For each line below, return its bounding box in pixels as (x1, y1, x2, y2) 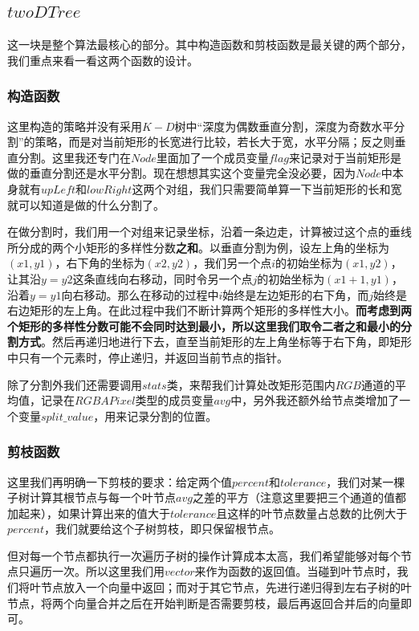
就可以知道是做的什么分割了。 (7, 196, 165, 213)
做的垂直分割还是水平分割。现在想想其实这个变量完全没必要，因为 (7, 165, 356, 181)
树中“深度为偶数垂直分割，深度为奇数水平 (174, 117, 394, 134)
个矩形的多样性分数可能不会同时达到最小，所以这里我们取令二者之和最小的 (7, 317, 401, 334)
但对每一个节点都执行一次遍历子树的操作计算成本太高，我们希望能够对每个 (7, 547, 401, 564)
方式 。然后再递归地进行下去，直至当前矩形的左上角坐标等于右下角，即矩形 (18, 333, 412, 350)
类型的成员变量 (135, 392, 214, 409)
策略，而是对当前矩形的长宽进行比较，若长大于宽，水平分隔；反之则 (35, 133, 395, 150)
